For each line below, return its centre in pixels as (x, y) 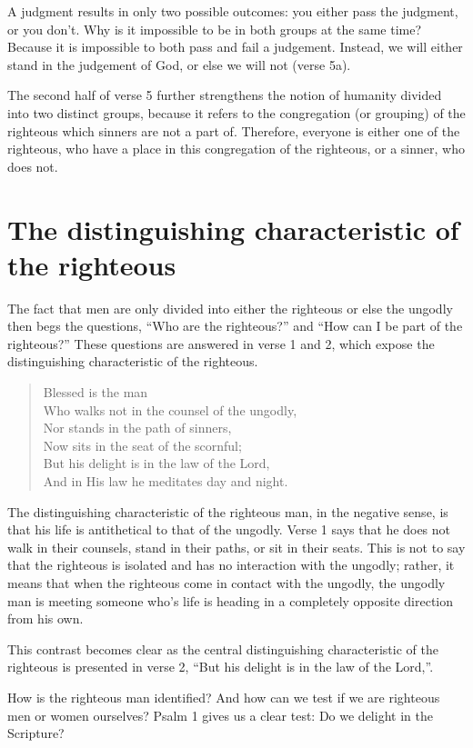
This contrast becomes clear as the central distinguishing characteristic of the (223, 648)
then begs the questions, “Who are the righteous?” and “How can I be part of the (235, 326)
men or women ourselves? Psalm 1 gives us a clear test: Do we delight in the (220, 715)
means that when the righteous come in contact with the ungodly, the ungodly (226, 582)
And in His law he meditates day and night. (166, 481)
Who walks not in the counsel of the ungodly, (170, 409)
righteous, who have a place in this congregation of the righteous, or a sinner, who (236, 149)
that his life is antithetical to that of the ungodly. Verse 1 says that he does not (229, 529)
